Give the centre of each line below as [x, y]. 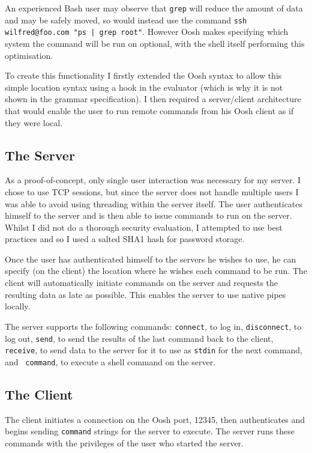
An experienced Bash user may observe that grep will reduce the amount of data [154, 8]
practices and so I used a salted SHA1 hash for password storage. [125, 239]
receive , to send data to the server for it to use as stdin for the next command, [154, 350]
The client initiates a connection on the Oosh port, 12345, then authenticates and [155, 419]
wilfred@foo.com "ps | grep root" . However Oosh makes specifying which [147, 32]
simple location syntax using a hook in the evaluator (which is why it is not [144, 87]
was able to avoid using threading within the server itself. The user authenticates [154, 203]
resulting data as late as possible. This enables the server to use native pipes [145, 294]
